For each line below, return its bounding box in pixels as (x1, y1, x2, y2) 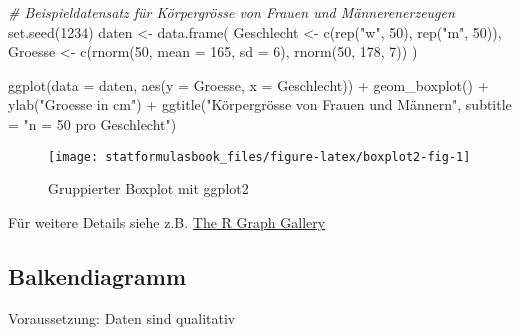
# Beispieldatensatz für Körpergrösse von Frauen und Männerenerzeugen (8, 2, 455, 22)
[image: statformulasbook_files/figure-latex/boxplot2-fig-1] (48, 149, 471, 164)
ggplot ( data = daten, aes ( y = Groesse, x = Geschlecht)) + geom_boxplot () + (8, 74, 489, 95)
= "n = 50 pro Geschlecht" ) (8, 113, 177, 134)
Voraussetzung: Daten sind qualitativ (8, 307, 236, 328)
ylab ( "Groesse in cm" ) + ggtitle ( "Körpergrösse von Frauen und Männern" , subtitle (8, 94, 512, 115)
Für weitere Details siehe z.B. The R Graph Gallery (8, 211, 326, 232)
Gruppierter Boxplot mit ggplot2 (48, 178, 249, 199)
